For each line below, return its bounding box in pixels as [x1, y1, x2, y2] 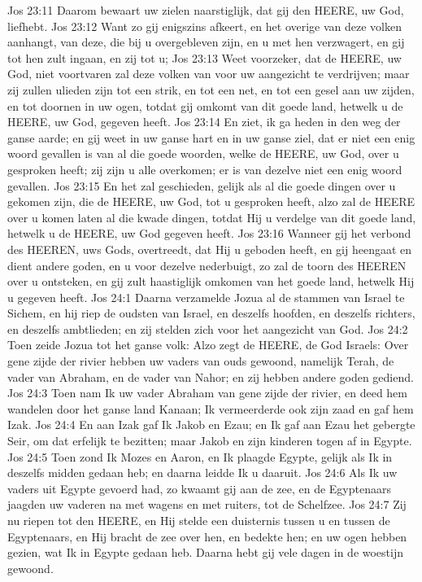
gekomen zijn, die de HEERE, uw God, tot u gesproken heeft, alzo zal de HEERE [7, 193, 415, 210]
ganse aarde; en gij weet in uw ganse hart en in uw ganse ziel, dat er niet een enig [7, 129, 415, 146]
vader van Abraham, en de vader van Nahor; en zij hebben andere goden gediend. [7, 368, 414, 385]
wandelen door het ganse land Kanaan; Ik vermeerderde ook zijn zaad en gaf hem [7, 400, 414, 417]
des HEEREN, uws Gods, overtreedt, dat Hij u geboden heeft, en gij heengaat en [7, 240, 412, 257]
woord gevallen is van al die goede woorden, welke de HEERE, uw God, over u [7, 145, 399, 162]
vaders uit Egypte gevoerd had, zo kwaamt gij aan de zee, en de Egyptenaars [7, 479, 391, 497]
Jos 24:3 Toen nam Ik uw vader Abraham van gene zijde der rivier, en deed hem [7, 384, 407, 401]
